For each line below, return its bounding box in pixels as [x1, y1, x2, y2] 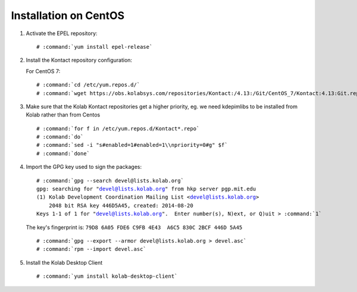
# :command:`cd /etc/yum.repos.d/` [36, 81, 140, 89]
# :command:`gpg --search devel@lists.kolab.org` [36, 177, 184, 184]
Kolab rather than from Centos [26, 111, 101, 118]
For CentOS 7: [26, 67, 61, 74]
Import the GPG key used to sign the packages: [26, 164, 142, 171]
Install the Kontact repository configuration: [26, 56, 133, 64]
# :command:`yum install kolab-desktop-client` [36, 273, 178, 280]
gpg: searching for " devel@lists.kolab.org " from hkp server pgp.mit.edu [36, 186, 256, 193]
